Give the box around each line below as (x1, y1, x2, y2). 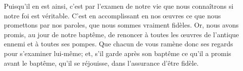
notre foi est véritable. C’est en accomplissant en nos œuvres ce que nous (4, 10, 221, 20)
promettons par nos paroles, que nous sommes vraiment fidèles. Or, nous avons (4, 20, 239, 30)
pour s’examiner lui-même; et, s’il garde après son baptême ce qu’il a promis (4, 48, 231, 58)
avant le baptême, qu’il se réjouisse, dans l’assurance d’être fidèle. (4, 57, 199, 68)
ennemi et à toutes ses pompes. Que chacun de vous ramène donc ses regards (4, 39, 233, 49)
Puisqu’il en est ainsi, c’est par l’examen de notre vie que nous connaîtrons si (4, 1, 234, 11)
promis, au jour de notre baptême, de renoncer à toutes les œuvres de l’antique (4, 29, 239, 39)
